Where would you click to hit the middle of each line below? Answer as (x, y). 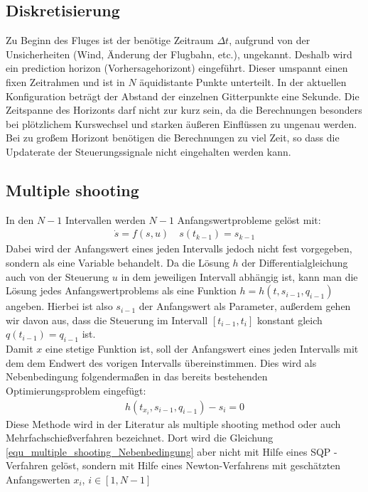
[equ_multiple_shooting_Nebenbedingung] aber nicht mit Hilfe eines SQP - (172, 451)
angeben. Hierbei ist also (59, 306)
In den (20, 219)
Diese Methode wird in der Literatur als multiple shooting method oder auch (173, 423)
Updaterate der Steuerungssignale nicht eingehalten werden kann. (148, 151)
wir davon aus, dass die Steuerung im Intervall (107, 320)
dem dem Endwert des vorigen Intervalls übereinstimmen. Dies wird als (161, 362)
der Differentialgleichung (295, 262)
